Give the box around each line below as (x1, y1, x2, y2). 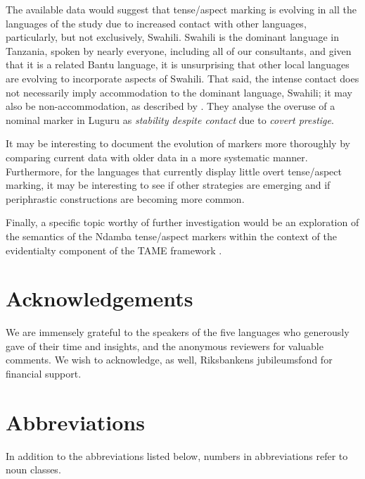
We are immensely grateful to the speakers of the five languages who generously (6, 325, 350, 340)
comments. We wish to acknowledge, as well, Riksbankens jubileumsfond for (6, 352, 333, 367)
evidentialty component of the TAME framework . (6, 242, 222, 257)
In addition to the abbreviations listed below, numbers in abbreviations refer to (6, 448, 348, 463)
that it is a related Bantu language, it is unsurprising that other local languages (6, 57, 350, 72)
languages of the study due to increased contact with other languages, (6, 15, 307, 30)
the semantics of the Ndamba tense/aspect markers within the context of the (6, 228, 337, 243)
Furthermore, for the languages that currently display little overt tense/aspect (6, 163, 342, 178)
